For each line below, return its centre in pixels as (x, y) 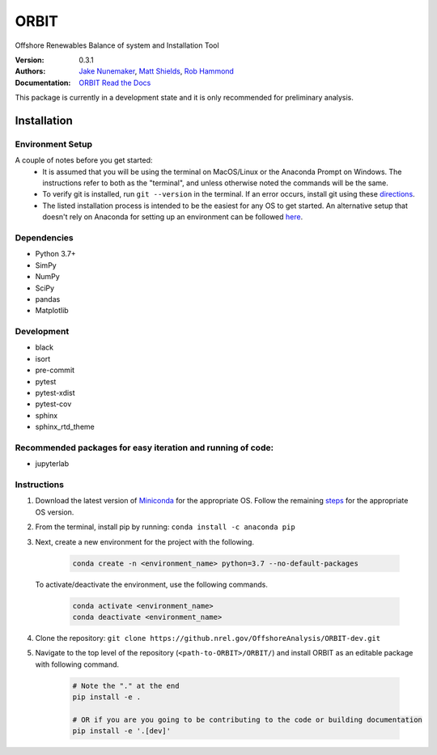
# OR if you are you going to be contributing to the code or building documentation (247, 719)
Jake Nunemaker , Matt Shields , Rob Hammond (157, 71)
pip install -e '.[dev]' (122, 731)
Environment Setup (54, 144)
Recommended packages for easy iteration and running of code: (144, 447)
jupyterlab (52, 464)
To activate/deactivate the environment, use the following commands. (152, 584)
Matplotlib (52, 311)
